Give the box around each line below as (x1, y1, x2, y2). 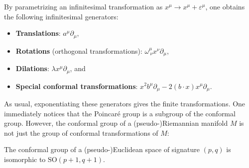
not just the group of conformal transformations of (4, 127, 158, 138)
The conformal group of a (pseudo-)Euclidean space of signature (4, 144, 200, 155)
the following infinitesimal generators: (4, 11, 119, 21)
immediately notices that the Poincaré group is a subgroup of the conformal (4, 108, 236, 118)
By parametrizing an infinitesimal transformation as (4, 1, 163, 11)
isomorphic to (4, 154, 46, 164)
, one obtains (205, 1, 245, 11)
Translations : (15, 28, 61, 38)
